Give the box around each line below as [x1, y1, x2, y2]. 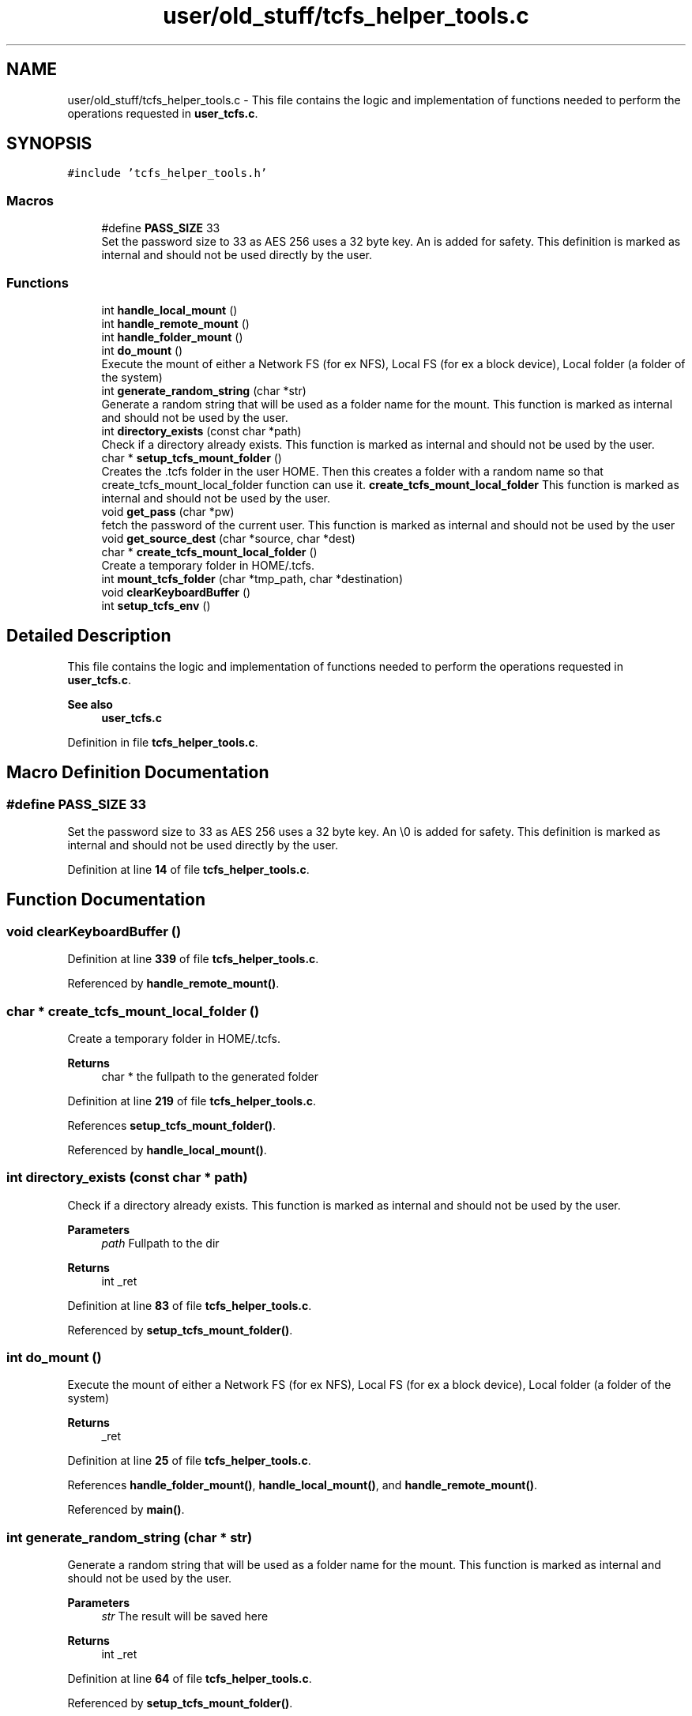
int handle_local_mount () [101, 303, 238, 317]
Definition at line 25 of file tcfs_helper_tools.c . [67, 1454, 311, 1468]
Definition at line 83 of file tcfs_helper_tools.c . [67, 1298, 312, 1312]
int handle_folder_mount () [101, 329, 243, 344]
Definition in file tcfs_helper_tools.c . [67, 735, 258, 749]
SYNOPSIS [6, 134, 92, 154]
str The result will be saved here [101, 1609, 269, 1624]
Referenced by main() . [67, 1503, 185, 1517]
